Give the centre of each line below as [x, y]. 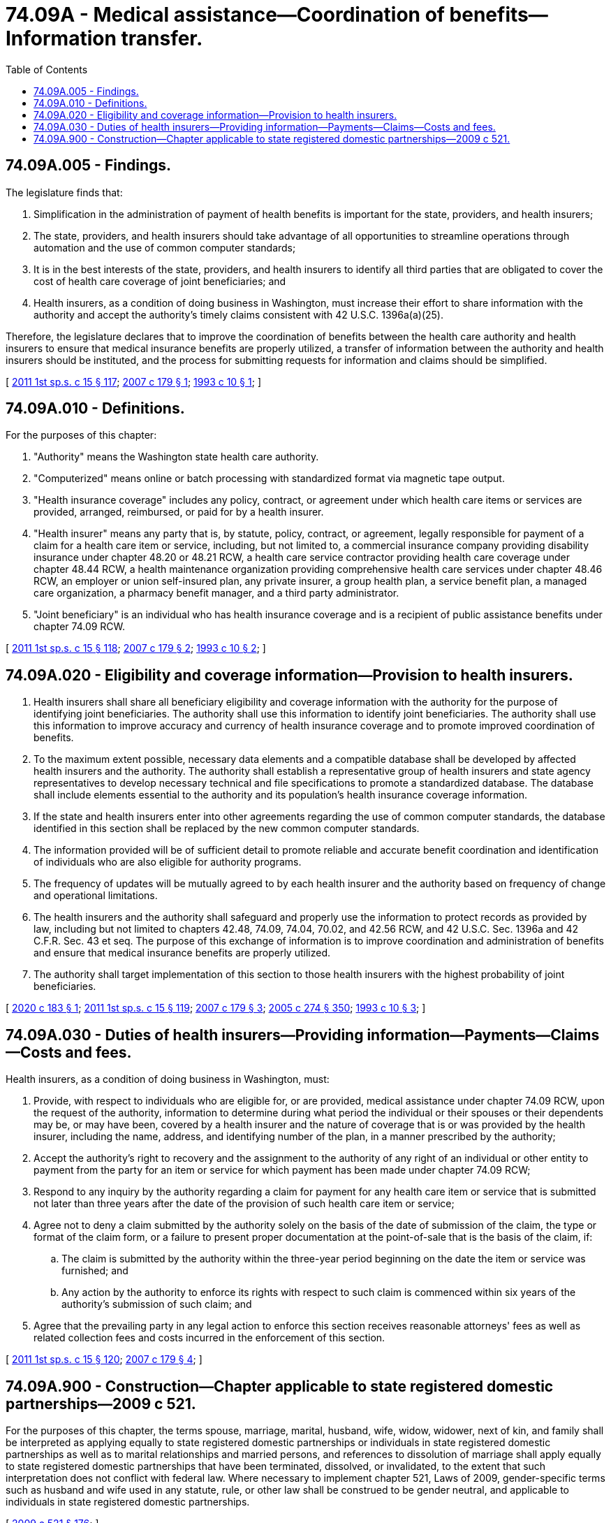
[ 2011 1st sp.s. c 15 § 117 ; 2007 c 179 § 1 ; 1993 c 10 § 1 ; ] [133, 381]
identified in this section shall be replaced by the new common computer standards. [227, 829]
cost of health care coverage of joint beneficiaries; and [160, 281]
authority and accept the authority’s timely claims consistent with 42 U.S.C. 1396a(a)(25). [238, 314]
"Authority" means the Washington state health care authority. [176, 457]
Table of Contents [47, 69]
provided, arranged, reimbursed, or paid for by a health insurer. [179, 512]
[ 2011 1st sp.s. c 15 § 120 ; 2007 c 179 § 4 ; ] [104, 1360]
